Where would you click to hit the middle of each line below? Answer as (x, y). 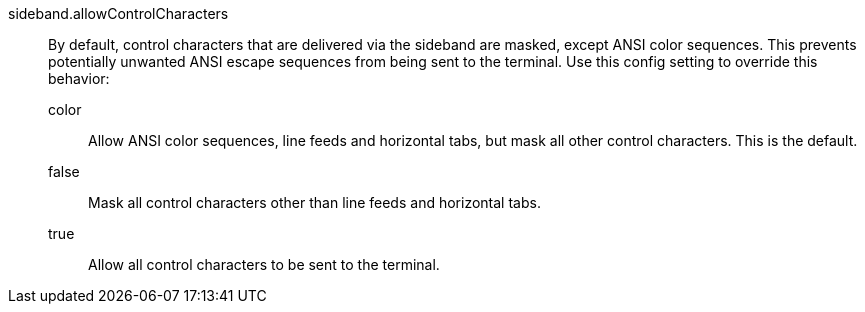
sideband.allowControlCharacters (118, 13)
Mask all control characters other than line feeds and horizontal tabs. (314, 202)
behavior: (79, 78)
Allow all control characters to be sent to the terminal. (264, 264)
